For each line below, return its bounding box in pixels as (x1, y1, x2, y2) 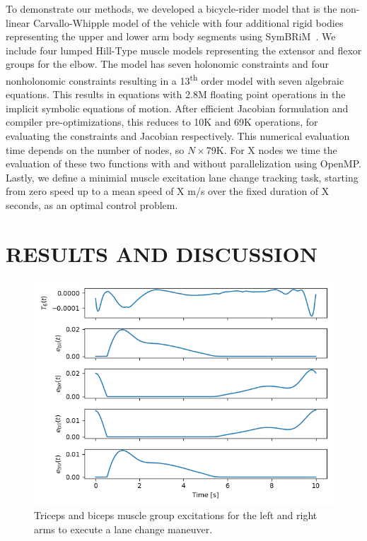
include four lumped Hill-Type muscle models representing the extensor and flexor (6, 42, 362, 57)
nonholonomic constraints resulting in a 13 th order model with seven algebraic (6, 71, 344, 88)
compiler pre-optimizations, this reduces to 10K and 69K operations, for (6, 114, 318, 129)
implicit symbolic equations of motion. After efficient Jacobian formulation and (6, 100, 349, 115)
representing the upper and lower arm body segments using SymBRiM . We (6, 29, 336, 44)
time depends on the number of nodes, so (6, 142, 185, 157)
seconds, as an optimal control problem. (6, 197, 178, 212)
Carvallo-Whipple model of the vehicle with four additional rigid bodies (33, 15, 344, 30)
